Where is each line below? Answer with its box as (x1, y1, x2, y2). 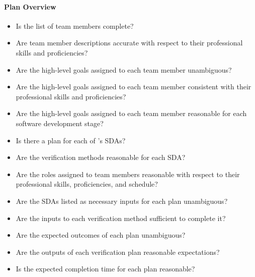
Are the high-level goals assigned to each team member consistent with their (16, 81, 251, 92)
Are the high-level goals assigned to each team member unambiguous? (16, 64, 232, 75)
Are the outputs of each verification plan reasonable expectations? (16, 246, 220, 257)
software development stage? (16, 118, 104, 128)
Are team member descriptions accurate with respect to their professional (16, 37, 243, 48)
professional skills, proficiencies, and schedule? (16, 179, 158, 189)
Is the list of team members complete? (16, 20, 134, 31)
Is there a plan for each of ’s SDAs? (16, 135, 126, 145)
